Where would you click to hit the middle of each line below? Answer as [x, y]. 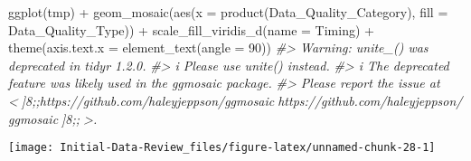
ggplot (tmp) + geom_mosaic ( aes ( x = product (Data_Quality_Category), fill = [228, 12]
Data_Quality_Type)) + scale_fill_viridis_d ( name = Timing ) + [191, 29]
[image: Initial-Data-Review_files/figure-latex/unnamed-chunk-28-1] [222, 148]
